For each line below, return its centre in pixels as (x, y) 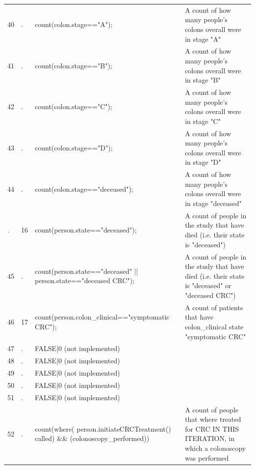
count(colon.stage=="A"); (74, 24)
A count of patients (214, 307)
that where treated (213, 419)
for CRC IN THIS (212, 428)
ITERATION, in (210, 438)
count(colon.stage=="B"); (74, 65)
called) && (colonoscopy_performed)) (92, 438)
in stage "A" (203, 39)
